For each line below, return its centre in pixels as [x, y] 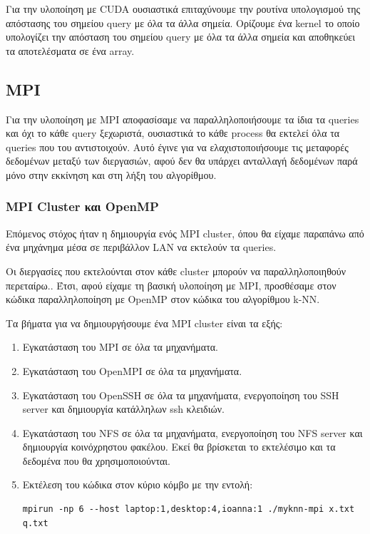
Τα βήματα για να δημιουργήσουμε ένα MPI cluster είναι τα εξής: [144, 323]
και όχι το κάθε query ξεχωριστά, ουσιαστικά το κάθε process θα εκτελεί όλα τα [173, 133]
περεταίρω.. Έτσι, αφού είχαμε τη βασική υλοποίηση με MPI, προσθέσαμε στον [171, 285]
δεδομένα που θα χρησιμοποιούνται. [97, 460]
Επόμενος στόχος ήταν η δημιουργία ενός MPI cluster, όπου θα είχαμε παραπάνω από [185, 233]
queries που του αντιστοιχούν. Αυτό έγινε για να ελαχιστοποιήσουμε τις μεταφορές [177, 147]
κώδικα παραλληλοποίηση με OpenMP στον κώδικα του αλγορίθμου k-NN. [163, 299]
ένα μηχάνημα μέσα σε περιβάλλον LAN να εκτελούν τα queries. [141, 247]
